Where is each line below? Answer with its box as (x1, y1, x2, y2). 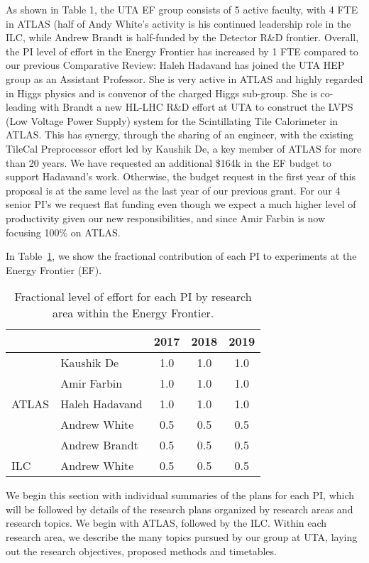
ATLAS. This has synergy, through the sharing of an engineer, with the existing (6, 127, 353, 142)
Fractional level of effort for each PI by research (14, 288, 252, 305)
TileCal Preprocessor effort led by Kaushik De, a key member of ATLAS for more (6, 141, 362, 155)
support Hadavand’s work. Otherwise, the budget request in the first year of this (6, 169, 356, 184)
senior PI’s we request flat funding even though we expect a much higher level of (6, 197, 356, 212)
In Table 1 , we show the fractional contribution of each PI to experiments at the (6, 248, 357, 263)
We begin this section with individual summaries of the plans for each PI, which (6, 488, 355, 503)
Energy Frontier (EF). (6, 262, 102, 277)
